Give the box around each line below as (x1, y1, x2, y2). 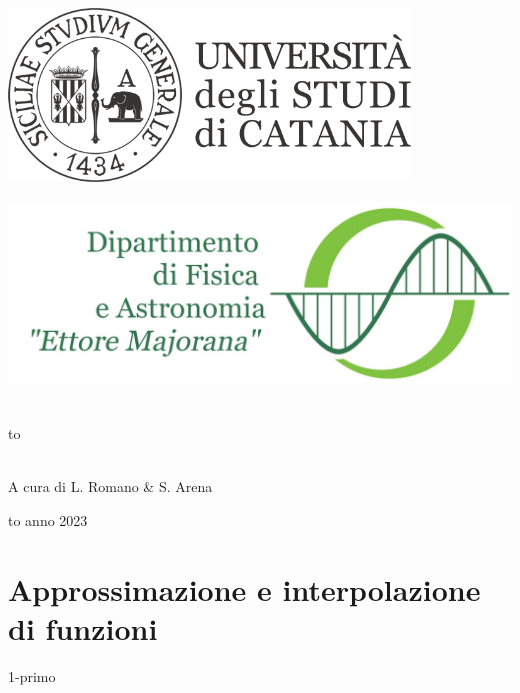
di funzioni (8, 607, 158, 648)
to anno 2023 (8, 509, 88, 530)
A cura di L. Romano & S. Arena (8, 476, 213, 497)
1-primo (8, 665, 56, 686)
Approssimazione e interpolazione (8, 568, 481, 609)
